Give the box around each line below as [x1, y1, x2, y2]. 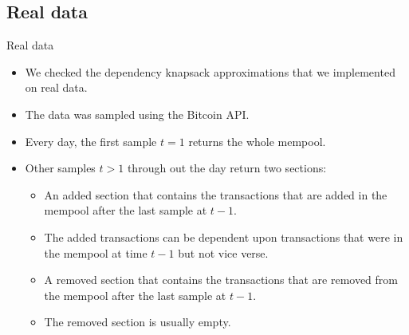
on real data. [25, 79, 88, 96]
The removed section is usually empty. [44, 313, 231, 330]
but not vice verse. [178, 244, 269, 261]
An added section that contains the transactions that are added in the [44, 186, 387, 203]
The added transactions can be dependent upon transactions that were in [44, 228, 403, 245]
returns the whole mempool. [188, 132, 326, 149]
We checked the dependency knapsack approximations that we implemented [25, 63, 395, 80]
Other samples [25, 160, 96, 176]
